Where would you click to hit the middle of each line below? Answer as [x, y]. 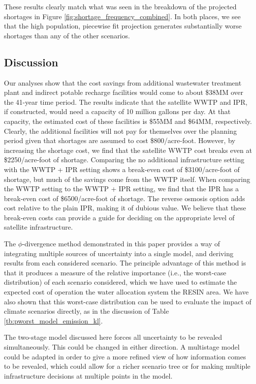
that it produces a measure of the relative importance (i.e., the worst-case [115, 272]
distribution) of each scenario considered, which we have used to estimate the [120, 282]
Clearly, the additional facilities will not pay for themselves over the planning [120, 131]
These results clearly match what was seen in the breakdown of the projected [120, 6]
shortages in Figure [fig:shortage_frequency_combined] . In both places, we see [122, 16]
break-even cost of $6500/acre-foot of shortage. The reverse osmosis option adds [125, 198]
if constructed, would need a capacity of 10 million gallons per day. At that [117, 111]
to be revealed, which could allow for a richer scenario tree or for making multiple [127, 366]
